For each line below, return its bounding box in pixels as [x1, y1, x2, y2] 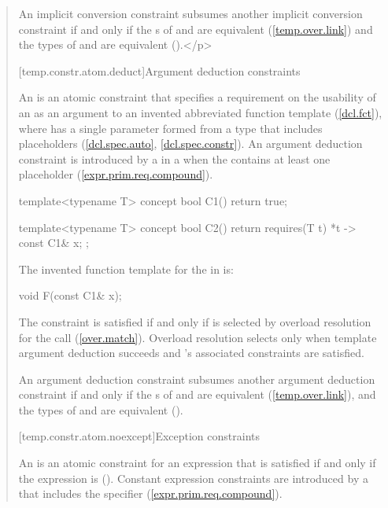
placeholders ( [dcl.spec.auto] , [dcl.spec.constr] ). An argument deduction [18, 135, 363, 152]
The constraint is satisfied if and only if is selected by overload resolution [18, 313, 371, 329]
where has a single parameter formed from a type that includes [18, 120, 323, 136]
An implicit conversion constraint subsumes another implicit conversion [18, 6, 363, 21]
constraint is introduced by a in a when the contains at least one [18, 150, 331, 167]
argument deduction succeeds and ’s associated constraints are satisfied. [18, 344, 364, 361]
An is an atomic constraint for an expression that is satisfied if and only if [18, 455, 376, 471]
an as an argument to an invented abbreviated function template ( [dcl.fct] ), [18, 104, 382, 120]
